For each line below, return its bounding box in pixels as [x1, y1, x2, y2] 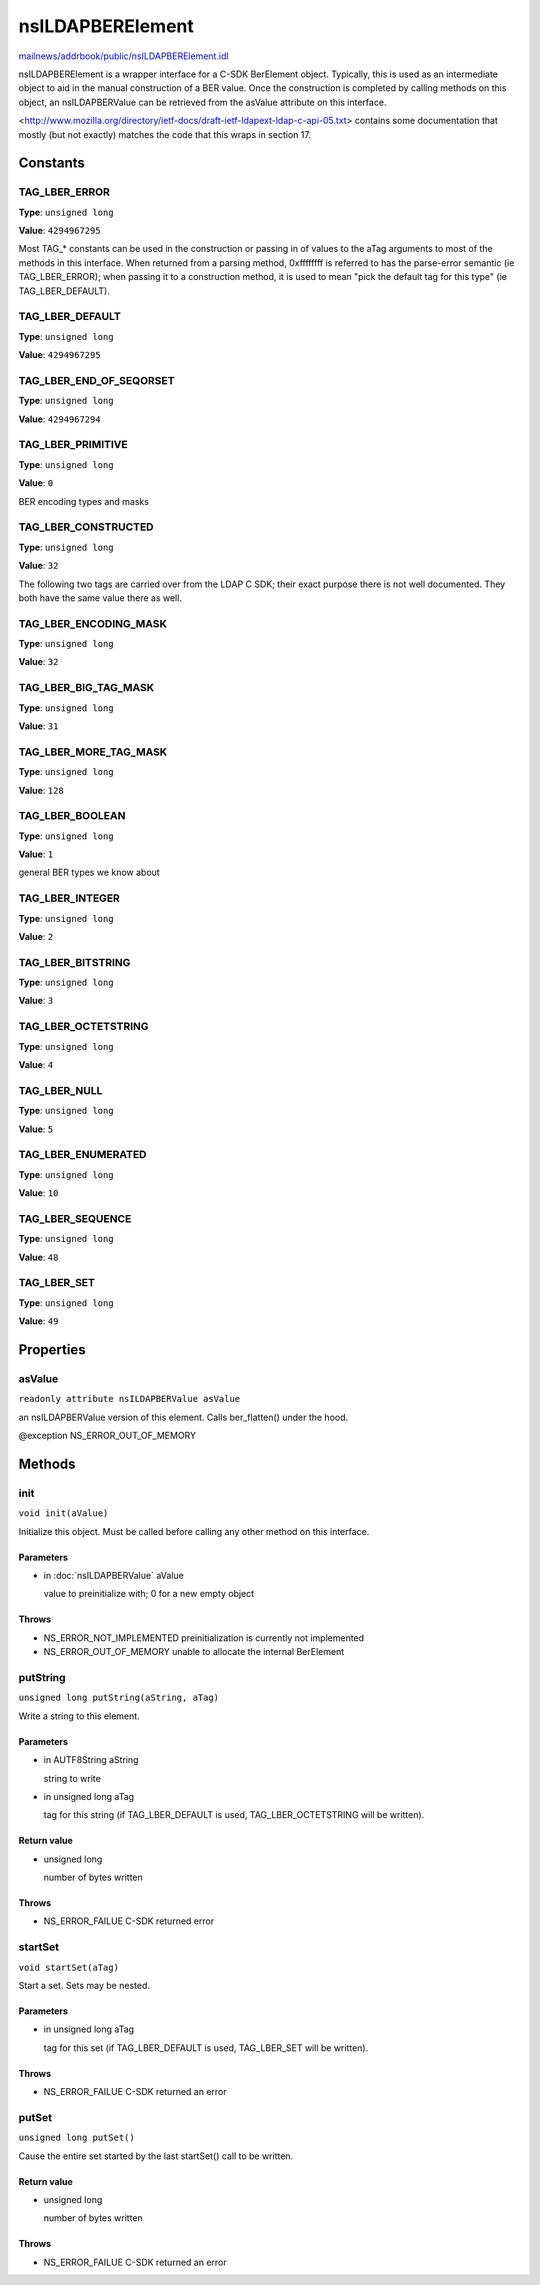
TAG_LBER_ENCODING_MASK [18, 616, 167, 630]
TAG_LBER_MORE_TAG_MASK [18, 745, 168, 759]
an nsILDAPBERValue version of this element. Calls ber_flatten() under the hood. [18, 1411, 349, 1423]
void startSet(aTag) [18, 1961, 120, 1973]
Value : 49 [18, 1315, 59, 1327]
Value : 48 [18, 1251, 59, 1263]
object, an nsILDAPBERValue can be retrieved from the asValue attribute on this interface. [18, 96, 387, 108]
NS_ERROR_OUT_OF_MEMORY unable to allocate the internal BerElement [43, 1646, 345, 1658]
